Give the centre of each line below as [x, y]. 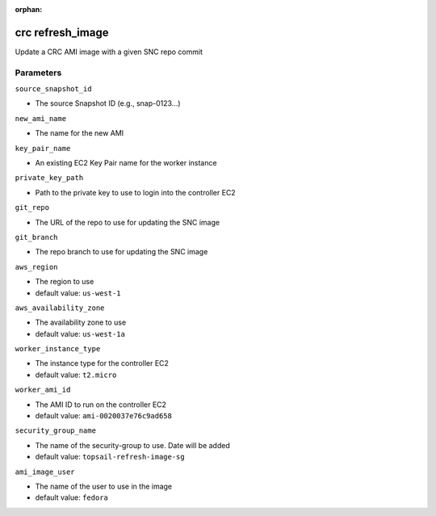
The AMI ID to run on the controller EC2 [101, 405]
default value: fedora [71, 497]
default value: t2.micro [76, 375]
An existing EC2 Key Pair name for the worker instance [126, 163]
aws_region [36, 267]
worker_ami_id [43, 390]
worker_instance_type [58, 349]
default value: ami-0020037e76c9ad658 [104, 416]
